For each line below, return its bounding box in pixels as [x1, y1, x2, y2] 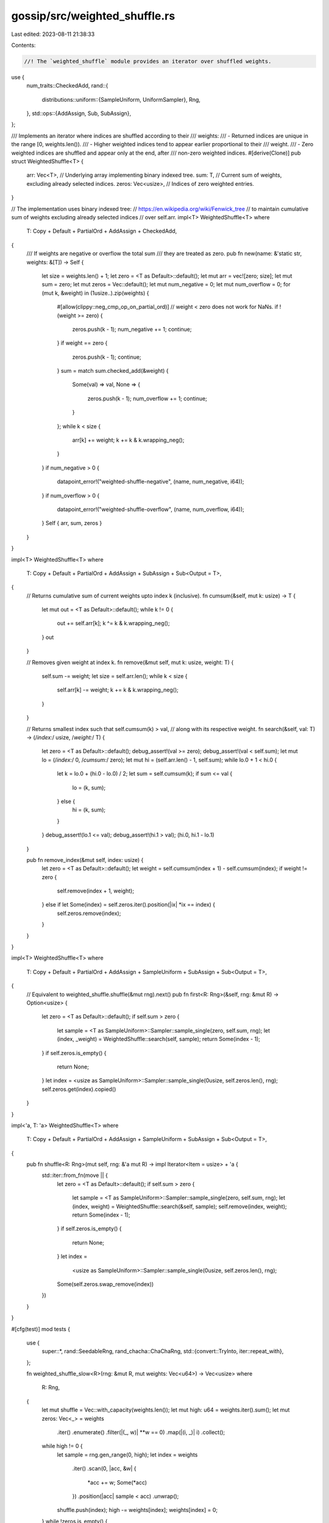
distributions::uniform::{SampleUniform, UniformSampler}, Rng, [41, 96, 201, 103]
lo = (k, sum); [72, 783, 106, 791]
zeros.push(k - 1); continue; [72, 353, 141, 361]
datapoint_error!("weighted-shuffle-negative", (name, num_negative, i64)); [57, 478, 244, 486]
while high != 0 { [41, 1443, 83, 1450]
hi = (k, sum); [72, 806, 106, 813]
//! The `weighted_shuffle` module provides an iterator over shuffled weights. [24, 58, 272, 65]
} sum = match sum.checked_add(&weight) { [57, 367, 169, 375]
